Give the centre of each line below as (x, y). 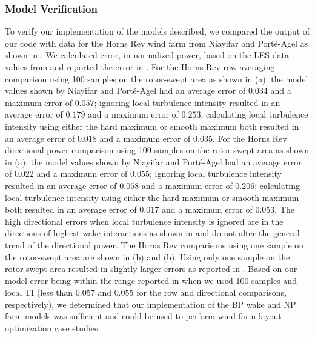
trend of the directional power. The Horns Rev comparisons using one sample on (154, 244)
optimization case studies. (53, 328)
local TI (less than (39, 292)
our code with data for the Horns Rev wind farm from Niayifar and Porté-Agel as (157, 43)
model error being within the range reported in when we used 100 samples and (151, 280)
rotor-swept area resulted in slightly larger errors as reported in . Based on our (151, 269)
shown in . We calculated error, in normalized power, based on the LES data (147, 55)
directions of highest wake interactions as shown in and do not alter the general (152, 233)
